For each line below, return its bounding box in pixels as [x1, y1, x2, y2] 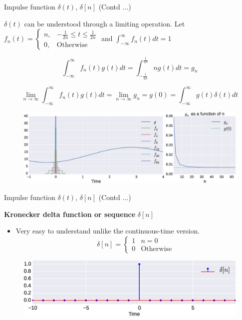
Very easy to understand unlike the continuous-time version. [15, 225, 200, 236]
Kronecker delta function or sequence [4, 208, 136, 219]
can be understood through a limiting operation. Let [24, 18, 185, 28]
